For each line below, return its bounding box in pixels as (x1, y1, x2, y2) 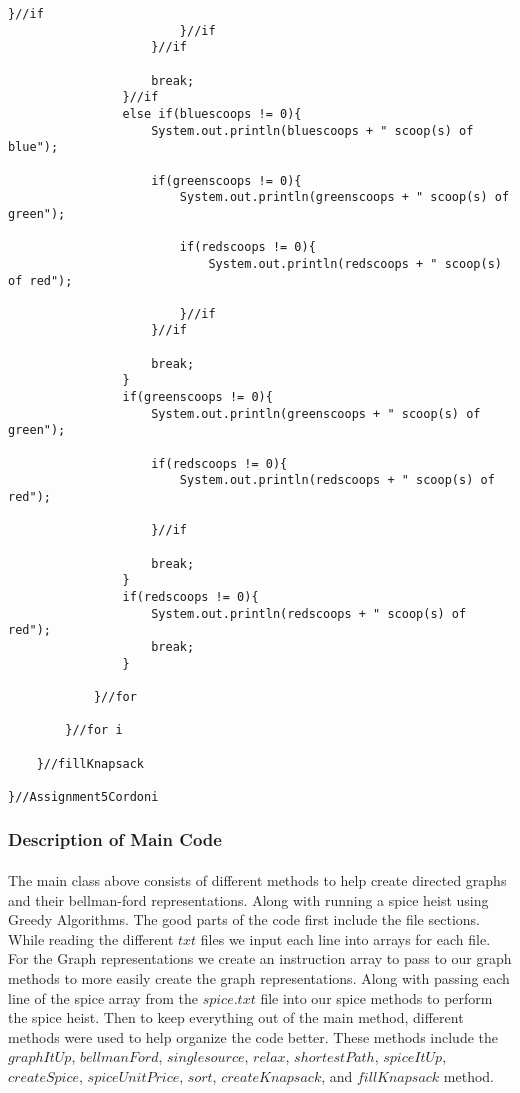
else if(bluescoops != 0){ (122, 106, 302, 121)
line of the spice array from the (8, 987, 198, 1008)
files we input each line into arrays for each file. (200, 928, 491, 949)
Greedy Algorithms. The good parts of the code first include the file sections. (8, 909, 480, 930)
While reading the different (8, 928, 174, 949)
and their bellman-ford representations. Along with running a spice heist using (8, 889, 489, 910)
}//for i (65, 723, 123, 738)
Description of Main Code (8, 827, 222, 852)
